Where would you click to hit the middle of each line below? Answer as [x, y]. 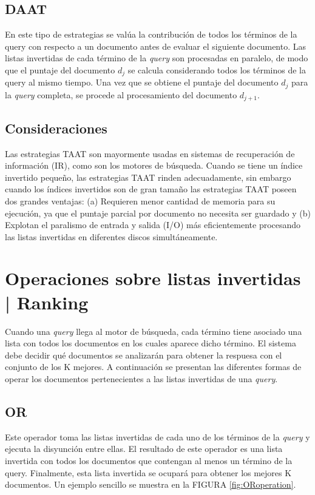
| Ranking [47, 302]
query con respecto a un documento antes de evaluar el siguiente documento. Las [156, 46]
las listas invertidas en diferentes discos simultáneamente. [111, 236]
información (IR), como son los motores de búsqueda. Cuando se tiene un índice [154, 165]
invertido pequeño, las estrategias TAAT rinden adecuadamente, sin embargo [148, 177]
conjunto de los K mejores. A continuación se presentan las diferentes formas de [153, 367]
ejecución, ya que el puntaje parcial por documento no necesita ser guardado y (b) [158, 213]
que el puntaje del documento [60, 69]
